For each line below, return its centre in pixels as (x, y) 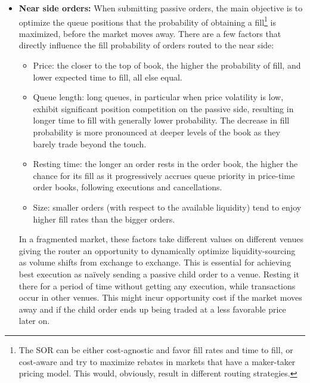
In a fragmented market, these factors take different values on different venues (161, 239)
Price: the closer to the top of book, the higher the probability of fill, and (167, 65)
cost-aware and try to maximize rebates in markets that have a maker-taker (157, 361)
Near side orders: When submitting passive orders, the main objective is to (161, 8)
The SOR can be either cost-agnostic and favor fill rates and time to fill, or (156, 349)
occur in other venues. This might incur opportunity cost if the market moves (160, 297)
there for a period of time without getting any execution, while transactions (157, 285)
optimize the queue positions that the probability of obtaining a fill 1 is (148, 21)
